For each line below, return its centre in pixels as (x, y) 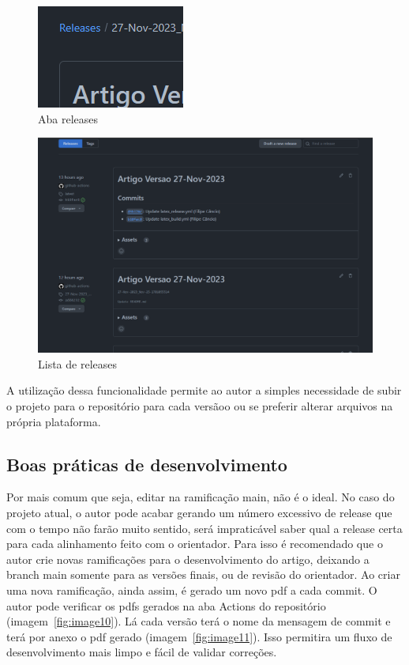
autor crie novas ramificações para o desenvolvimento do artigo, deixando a (188, 559)
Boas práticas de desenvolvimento (147, 464)
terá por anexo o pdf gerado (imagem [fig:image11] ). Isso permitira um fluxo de (199, 636)
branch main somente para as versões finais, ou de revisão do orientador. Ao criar (203, 574)
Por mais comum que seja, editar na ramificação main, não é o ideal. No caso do (201, 497)
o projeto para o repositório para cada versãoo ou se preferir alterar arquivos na (200, 406)
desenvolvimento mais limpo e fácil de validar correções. (142, 652)
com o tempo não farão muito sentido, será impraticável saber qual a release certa (204, 528)
